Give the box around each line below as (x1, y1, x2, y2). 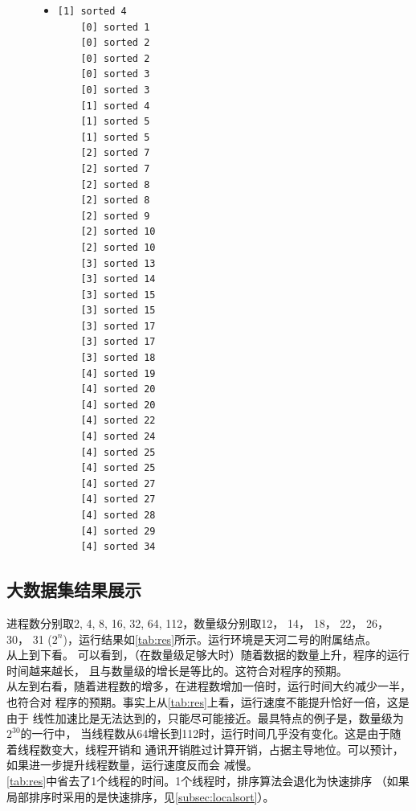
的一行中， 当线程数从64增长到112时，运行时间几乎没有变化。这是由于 (20, 725, 390, 742)
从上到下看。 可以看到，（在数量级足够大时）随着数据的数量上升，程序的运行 (6, 646, 410, 663)
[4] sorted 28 (80, 510, 156, 521)
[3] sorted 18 (80, 352, 156, 364)
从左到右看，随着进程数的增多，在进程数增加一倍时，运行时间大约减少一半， (6, 678, 411, 694)
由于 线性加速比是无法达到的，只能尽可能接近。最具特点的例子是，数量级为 (6, 709, 404, 726)
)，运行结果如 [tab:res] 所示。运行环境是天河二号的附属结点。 (63, 630, 377, 647)
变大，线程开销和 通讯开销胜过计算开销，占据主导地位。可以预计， (51, 740, 404, 757)
